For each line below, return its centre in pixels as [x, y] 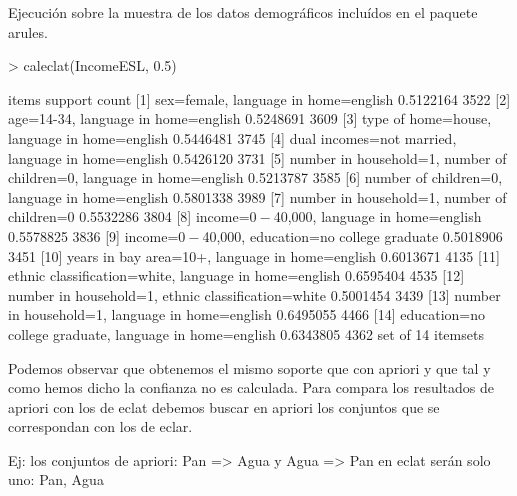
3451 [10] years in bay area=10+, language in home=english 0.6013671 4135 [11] [254, 255]
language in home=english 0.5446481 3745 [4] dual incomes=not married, [232, 137]
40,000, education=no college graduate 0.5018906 [352, 235]
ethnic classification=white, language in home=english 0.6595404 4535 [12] [236, 275]
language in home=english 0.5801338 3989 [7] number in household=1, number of [257, 196]
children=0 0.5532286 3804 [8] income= [129, 216]
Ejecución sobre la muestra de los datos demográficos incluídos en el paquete [243, 12]
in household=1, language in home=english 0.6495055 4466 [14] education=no [246, 314]
